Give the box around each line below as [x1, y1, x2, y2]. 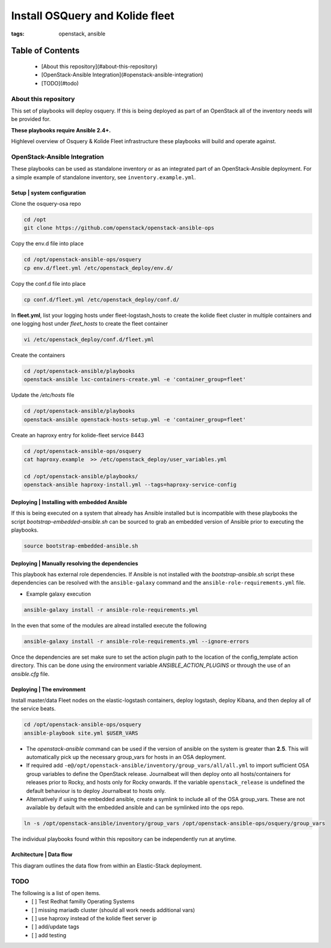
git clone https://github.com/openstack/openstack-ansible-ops [23, 224, 215, 232]
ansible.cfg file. [11, 670, 50, 677]
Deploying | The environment [11, 686, 86, 693]
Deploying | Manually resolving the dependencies [11, 559, 138, 567]
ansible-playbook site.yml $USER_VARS [23, 730, 138, 736]
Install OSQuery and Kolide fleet [11, 9, 175, 22]
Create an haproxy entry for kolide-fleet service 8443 [11, 431, 144, 439]
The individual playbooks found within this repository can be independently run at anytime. [11, 836, 237, 843]
